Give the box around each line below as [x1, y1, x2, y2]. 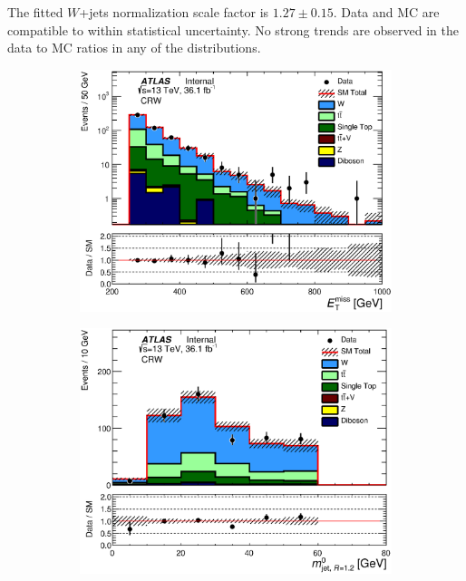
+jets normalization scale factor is [79, 3, 269, 21]
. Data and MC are [333, 3, 440, 21]
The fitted [7, 3, 63, 21]
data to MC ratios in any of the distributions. [7, 38, 261, 57]
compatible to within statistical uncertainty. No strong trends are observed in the [7, 20, 459, 39]
